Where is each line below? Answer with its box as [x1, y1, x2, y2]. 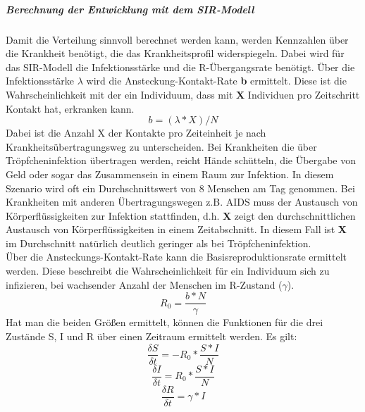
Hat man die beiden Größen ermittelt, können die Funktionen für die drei [6, 315, 323, 330]
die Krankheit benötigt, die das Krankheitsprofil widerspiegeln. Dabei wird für [6, 46, 345, 61]
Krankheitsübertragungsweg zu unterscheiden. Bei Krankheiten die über [6, 139, 317, 154]
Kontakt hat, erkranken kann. [6, 101, 135, 116]
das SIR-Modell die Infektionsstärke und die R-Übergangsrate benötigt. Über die [6, 59, 355, 74]
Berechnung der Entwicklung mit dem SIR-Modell [6, 1, 254, 16]
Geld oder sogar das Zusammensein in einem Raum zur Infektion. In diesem [6, 166, 334, 181]
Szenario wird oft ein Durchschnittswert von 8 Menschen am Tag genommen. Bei [6, 180, 355, 195]
